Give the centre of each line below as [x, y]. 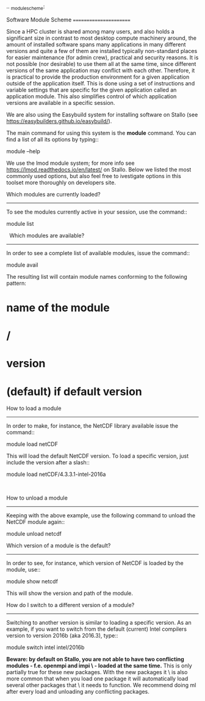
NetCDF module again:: [36, 522]
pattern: [16, 283]
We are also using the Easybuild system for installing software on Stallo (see [102, 114]
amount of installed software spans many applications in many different [96, 44]
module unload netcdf [34, 534]
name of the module [58, 307]
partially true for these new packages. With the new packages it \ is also [97, 672]
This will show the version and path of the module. [70, 593]
